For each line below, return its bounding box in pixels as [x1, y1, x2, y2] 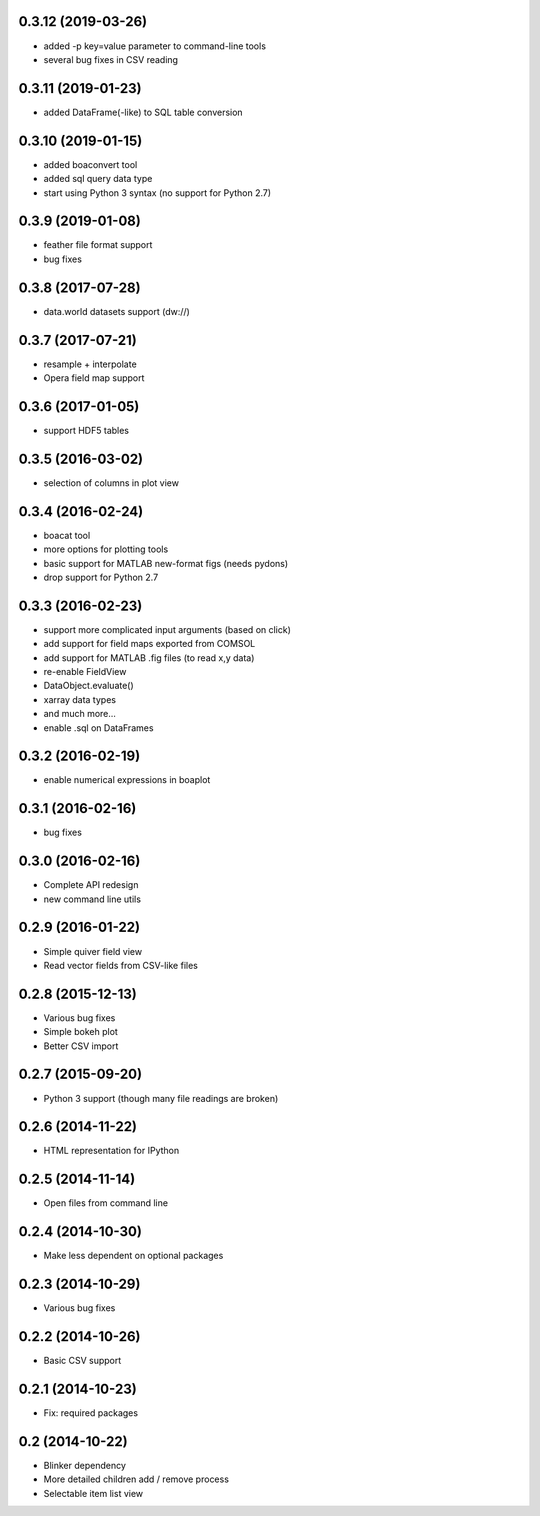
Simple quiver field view [43, 945, 143, 957]
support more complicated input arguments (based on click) [43, 623, 292, 635]
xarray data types [43, 693, 117, 705]
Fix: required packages [43, 1406, 139, 1419]
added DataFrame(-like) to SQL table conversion [43, 106, 244, 118]
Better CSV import [43, 1040, 119, 1052]
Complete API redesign [43, 879, 139, 891]
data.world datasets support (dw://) [43, 305, 190, 317]
